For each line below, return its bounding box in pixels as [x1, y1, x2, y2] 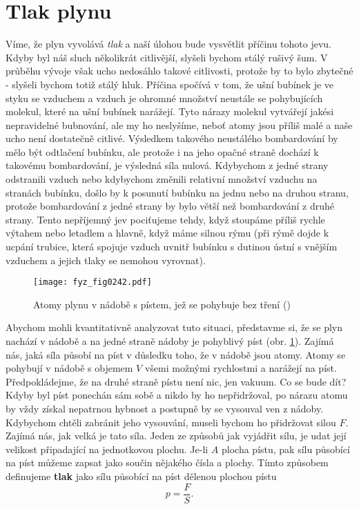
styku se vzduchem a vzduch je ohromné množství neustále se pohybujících [6, 90, 323, 105]
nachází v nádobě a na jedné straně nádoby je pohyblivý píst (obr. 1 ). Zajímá [6, 334, 334, 348]
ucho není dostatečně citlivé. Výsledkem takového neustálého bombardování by [6, 131, 338, 146]
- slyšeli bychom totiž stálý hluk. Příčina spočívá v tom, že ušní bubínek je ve [6, 77, 334, 91]
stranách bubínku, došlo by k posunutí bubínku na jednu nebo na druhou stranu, [6, 185, 349, 199]
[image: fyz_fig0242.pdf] [33, 277, 152, 288]
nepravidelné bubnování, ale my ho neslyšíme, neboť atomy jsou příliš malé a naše [6, 117, 353, 132]
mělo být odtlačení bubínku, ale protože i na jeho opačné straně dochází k [6, 144, 319, 159]
